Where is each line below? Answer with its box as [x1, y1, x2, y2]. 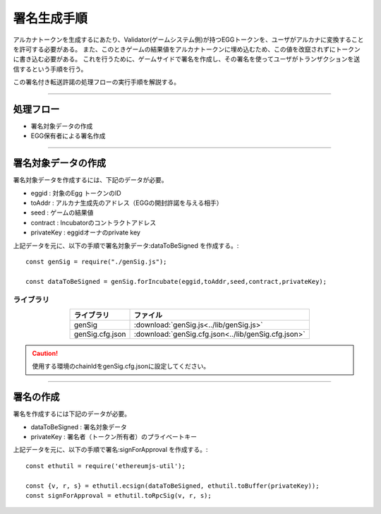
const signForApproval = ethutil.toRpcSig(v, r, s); [25, 491, 212, 499]
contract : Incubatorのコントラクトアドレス [30, 218, 157, 227]
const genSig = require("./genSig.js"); [25, 258, 167, 266]
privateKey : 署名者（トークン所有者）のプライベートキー [30, 433, 198, 441]
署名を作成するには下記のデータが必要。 [13, 410, 131, 418]
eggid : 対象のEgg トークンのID [30, 189, 121, 197]
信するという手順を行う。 [13, 64, 87, 73]
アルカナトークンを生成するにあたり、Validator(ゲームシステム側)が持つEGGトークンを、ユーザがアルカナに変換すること [13, 35, 364, 44]
